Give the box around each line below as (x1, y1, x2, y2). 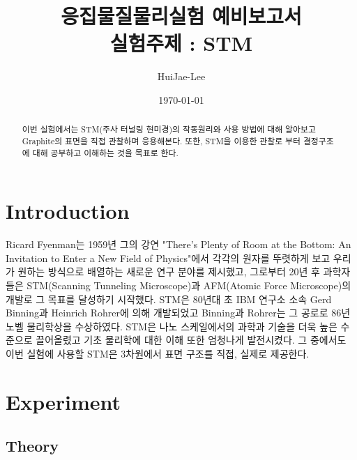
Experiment (6, 387, 121, 415)
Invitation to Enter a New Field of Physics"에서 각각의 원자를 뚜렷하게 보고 (6, 250, 331, 265)
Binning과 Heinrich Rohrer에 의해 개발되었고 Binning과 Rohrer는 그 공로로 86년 (6, 305, 351, 320)
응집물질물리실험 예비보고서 (61, 1, 302, 30)
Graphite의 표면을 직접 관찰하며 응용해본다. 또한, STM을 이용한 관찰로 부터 (22, 135, 301, 146)
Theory (6, 435, 59, 457)
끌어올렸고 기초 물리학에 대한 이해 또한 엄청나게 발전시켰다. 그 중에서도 (36, 332, 347, 347)
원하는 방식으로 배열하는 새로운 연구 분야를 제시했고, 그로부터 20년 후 (17, 264, 320, 279)
